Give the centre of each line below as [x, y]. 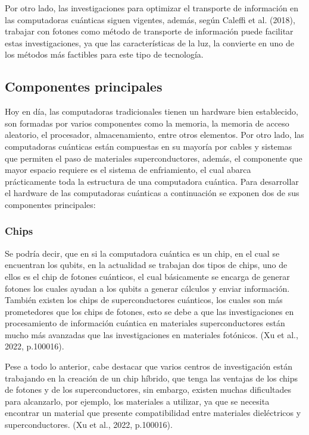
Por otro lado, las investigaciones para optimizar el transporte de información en [152, 8]
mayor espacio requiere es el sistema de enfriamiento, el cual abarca [128, 170]
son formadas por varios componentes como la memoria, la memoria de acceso [147, 123]
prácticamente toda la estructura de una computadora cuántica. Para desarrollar [152, 181]
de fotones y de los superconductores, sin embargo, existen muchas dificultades [148, 390]
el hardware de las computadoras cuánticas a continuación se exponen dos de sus [152, 193]
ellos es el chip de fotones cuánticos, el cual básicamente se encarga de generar [147, 276]
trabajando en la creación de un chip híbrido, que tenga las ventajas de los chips [151, 378]
